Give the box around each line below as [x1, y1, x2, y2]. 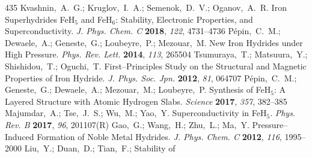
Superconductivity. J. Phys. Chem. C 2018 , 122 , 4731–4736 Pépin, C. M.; [5, 25, 281, 37]
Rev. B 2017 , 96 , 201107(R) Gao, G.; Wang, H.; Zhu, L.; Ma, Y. [5, 118, 249, 130]
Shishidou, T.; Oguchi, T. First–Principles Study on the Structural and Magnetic [5, 59, 307, 72]
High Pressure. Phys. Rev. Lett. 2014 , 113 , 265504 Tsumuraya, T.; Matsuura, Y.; [5, 48, 308, 60]
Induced [5, 130, 34, 142]
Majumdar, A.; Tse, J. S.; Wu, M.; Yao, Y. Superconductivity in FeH [5, 107, 267, 119]
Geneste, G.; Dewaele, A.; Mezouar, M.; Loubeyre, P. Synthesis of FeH [5, 83, 271, 96]
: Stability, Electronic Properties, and [115, 13, 253, 25]
